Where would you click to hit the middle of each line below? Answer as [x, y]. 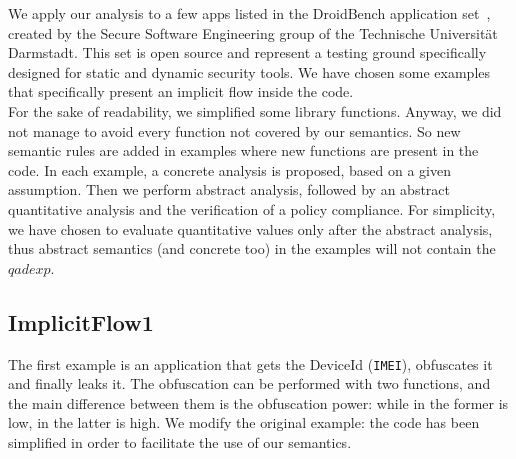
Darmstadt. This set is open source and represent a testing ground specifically [247, 52]
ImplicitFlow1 [81, 321]
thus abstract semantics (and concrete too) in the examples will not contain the [252, 248]
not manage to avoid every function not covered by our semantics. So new [234, 130]
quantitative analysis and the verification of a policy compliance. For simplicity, [252, 208]
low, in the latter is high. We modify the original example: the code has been [244, 422]
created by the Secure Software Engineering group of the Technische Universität [253, 32]
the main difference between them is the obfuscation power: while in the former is [258, 402]
